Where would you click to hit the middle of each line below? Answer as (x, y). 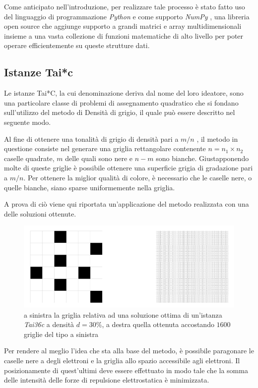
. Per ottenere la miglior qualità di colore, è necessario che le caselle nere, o (138, 177)
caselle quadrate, (29, 158)
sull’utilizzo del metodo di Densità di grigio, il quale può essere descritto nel (120, 112)
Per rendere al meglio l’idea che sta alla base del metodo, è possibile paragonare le (129, 351)
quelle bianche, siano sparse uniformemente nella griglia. (90, 187)
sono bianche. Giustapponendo (202, 158)
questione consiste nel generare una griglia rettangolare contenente (105, 148)
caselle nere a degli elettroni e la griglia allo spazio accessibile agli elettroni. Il (122, 360)
